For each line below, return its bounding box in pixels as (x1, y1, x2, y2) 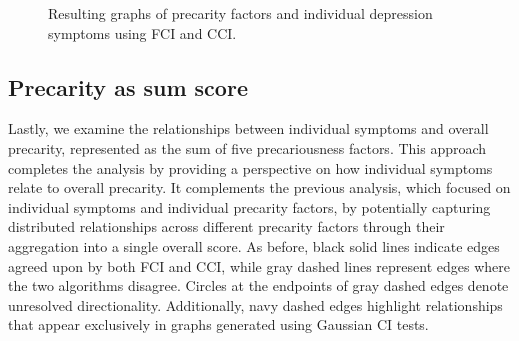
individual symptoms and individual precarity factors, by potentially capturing (8, 196, 491, 217)
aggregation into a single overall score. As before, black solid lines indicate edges (8, 235, 500, 256)
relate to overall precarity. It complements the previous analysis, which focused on (8, 177, 511, 198)
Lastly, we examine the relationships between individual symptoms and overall (8, 118, 489, 139)
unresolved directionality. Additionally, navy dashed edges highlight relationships (8, 294, 503, 315)
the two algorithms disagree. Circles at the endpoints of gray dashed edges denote (8, 275, 509, 296)
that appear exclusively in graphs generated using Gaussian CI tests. (8, 314, 429, 335)
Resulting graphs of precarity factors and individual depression (48, 3, 433, 23)
